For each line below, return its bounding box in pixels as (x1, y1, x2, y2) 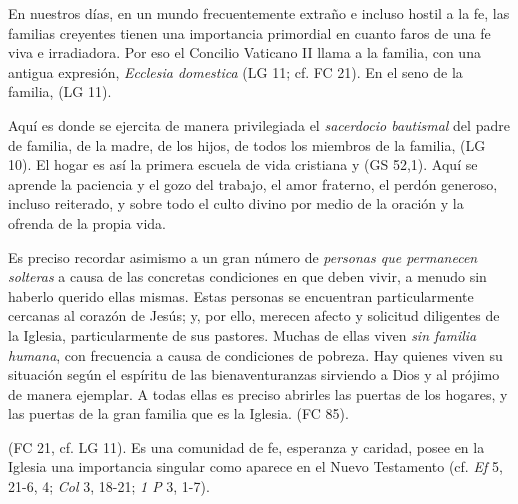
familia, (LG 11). (8, 81, 112, 102)
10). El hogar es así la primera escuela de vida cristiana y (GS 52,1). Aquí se (8, 154, 478, 175)
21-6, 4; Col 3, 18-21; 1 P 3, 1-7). (8, 476, 210, 497)
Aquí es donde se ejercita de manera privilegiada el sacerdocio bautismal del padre (8, 114, 510, 135)
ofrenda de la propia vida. (8, 212, 167, 233)
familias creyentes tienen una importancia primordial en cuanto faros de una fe (8, 22, 491, 43)
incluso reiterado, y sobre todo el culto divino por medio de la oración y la (8, 193, 464, 214)
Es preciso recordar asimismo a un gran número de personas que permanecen (8, 246, 478, 267)
